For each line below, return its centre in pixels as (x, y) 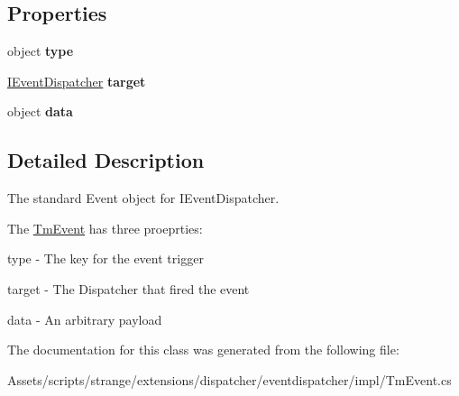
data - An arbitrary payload (85, 319)
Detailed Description (106, 160)
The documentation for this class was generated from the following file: (203, 350)
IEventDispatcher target (77, 81)
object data (40, 111)
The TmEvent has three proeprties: (105, 228)
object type (41, 51)
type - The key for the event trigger (106, 258)
